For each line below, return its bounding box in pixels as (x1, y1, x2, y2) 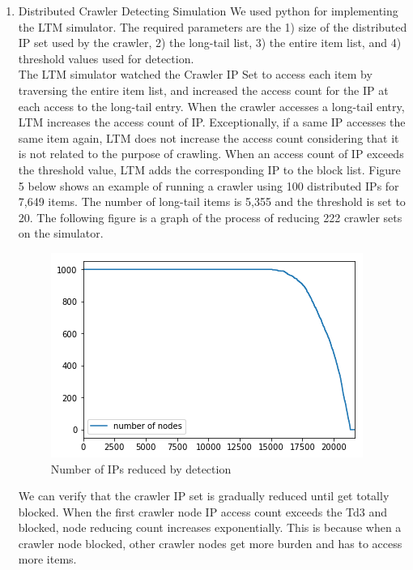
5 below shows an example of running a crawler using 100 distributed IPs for (18, 177, 399, 194)
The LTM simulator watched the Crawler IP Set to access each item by (18, 66, 373, 83)
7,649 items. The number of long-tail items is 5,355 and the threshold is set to (18, 193, 406, 210)
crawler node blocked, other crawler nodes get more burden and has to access (18, 534, 402, 551)
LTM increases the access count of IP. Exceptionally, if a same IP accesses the (18, 114, 406, 131)
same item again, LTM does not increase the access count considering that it (18, 129, 399, 146)
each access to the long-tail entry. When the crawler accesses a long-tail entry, (18, 97, 405, 114)
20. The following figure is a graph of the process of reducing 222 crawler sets (18, 208, 402, 225)
